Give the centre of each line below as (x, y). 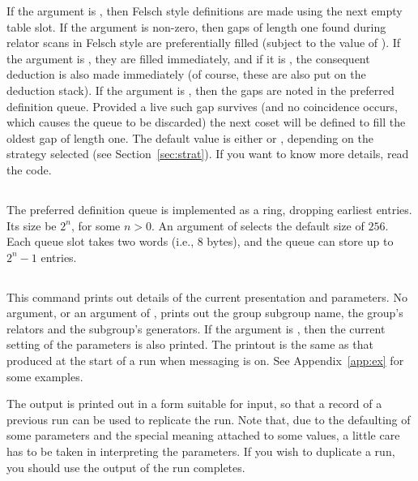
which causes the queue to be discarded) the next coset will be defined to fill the (206, 122)
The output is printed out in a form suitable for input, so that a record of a (194, 404)
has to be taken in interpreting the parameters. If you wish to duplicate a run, (201, 451)
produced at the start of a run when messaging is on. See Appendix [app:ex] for (205, 361)
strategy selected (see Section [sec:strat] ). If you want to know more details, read (208, 154)
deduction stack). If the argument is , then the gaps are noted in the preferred (200, 90)
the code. (29, 169)
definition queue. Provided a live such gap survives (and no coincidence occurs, (202, 106)
